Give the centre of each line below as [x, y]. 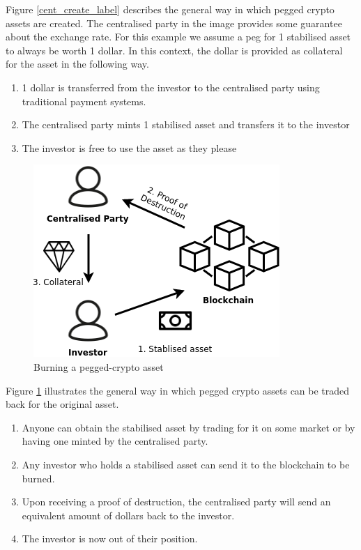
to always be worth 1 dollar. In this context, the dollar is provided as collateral [174, 50]
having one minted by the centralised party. [115, 441]
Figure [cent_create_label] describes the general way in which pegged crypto [170, 9]
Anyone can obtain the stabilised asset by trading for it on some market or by [189, 427]
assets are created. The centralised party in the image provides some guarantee [174, 23]
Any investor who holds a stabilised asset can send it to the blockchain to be [186, 464]
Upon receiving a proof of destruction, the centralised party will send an [176, 502]
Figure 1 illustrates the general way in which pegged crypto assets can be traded [178, 390]
